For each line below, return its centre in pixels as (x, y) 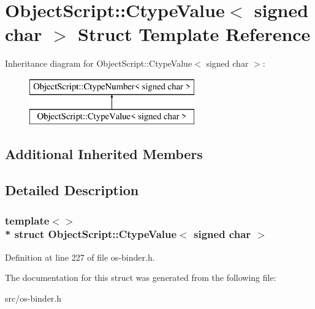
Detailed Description (72, 190)
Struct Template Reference (194, 34)
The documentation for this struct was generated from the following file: (141, 277)
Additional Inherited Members (104, 154)
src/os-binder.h (33, 298)
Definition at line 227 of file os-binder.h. (80, 257)
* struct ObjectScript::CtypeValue (91, 234)
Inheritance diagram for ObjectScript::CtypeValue (99, 63)
